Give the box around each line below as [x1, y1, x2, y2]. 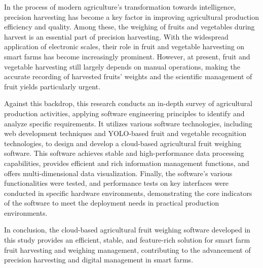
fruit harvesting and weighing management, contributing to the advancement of [4, 244, 251, 255]
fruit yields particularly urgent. [4, 81, 101, 91]
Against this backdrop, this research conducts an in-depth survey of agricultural [4, 98, 252, 109]
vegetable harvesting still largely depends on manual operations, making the [4, 61, 240, 72]
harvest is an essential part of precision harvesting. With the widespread [4, 31, 229, 42]
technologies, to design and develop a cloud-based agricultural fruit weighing [4, 138, 242, 148]
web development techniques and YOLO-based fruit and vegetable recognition [4, 128, 246, 139]
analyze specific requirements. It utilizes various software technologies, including [4, 118, 252, 128]
